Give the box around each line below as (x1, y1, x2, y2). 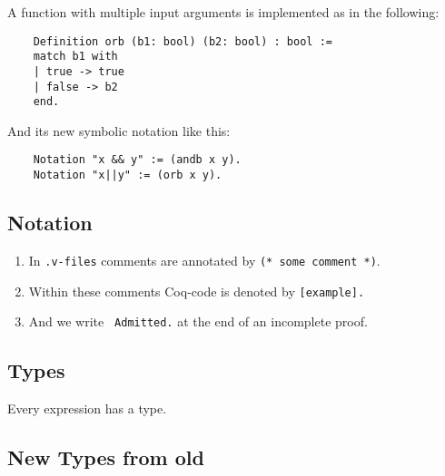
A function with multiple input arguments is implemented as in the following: (7, 3, 440, 21)
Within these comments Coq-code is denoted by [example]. (28, 281, 365, 300)
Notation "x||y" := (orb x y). (33, 169, 222, 182)
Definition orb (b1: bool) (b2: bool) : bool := (33, 34, 332, 48)
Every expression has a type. (7, 399, 167, 418)
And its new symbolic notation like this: (7, 121, 231, 140)
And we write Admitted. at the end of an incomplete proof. (28, 312, 368, 331)
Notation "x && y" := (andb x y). (33, 153, 242, 167)
